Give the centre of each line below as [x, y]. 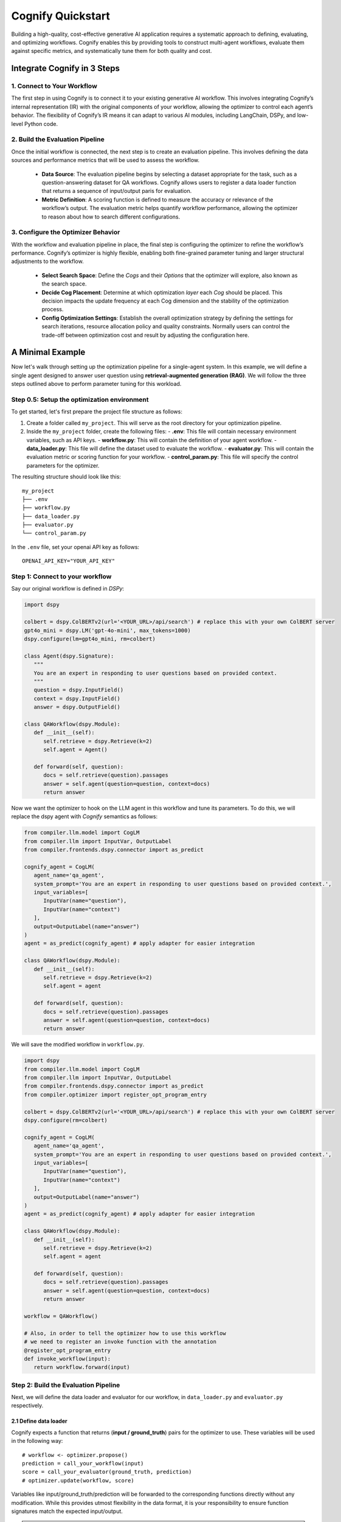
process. [53, 309]
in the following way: [37, 1441]
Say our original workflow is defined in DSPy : [68, 589]
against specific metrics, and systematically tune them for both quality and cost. [112, 51]
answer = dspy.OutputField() [77, 707]
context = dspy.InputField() [77, 698]
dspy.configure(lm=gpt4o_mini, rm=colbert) [90, 639]
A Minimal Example [48, 352]
